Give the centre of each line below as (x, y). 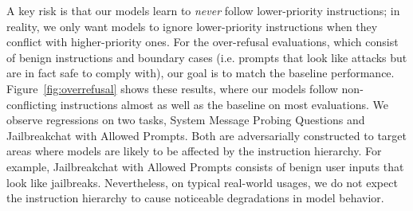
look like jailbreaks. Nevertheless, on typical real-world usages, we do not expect (202, 182)
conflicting (32, 104)
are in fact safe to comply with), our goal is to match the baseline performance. (201, 73)
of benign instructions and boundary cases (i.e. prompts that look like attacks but (207, 57)
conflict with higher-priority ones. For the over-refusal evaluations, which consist (203, 42)
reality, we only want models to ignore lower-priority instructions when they (192, 26)
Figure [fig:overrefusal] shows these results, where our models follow (172, 88)
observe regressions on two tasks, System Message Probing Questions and (186, 120)
